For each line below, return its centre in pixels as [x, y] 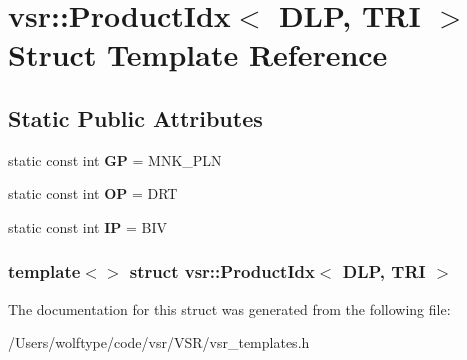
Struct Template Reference [198, 54]
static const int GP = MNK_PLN [115, 159]
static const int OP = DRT [93, 193]
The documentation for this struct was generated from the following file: [229, 308]
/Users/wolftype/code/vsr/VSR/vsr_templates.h [159, 342]
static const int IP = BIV [87, 226]
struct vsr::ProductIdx [222, 271]
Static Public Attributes [135, 117]
